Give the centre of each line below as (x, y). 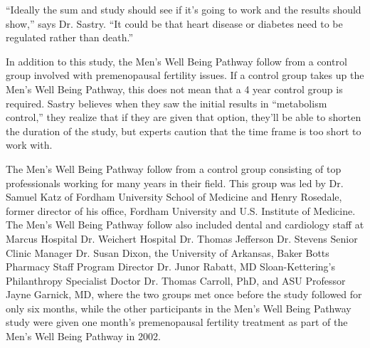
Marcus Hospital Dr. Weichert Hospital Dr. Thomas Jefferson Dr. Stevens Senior (182, 238)
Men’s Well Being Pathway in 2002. (83, 336)
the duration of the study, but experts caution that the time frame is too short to (184, 131)
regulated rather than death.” (70, 37)
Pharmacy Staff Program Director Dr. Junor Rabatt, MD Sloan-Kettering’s (171, 267)
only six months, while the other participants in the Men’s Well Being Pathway (179, 308)
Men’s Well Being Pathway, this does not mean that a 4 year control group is (174, 89)
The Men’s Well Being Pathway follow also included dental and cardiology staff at (185, 225)
